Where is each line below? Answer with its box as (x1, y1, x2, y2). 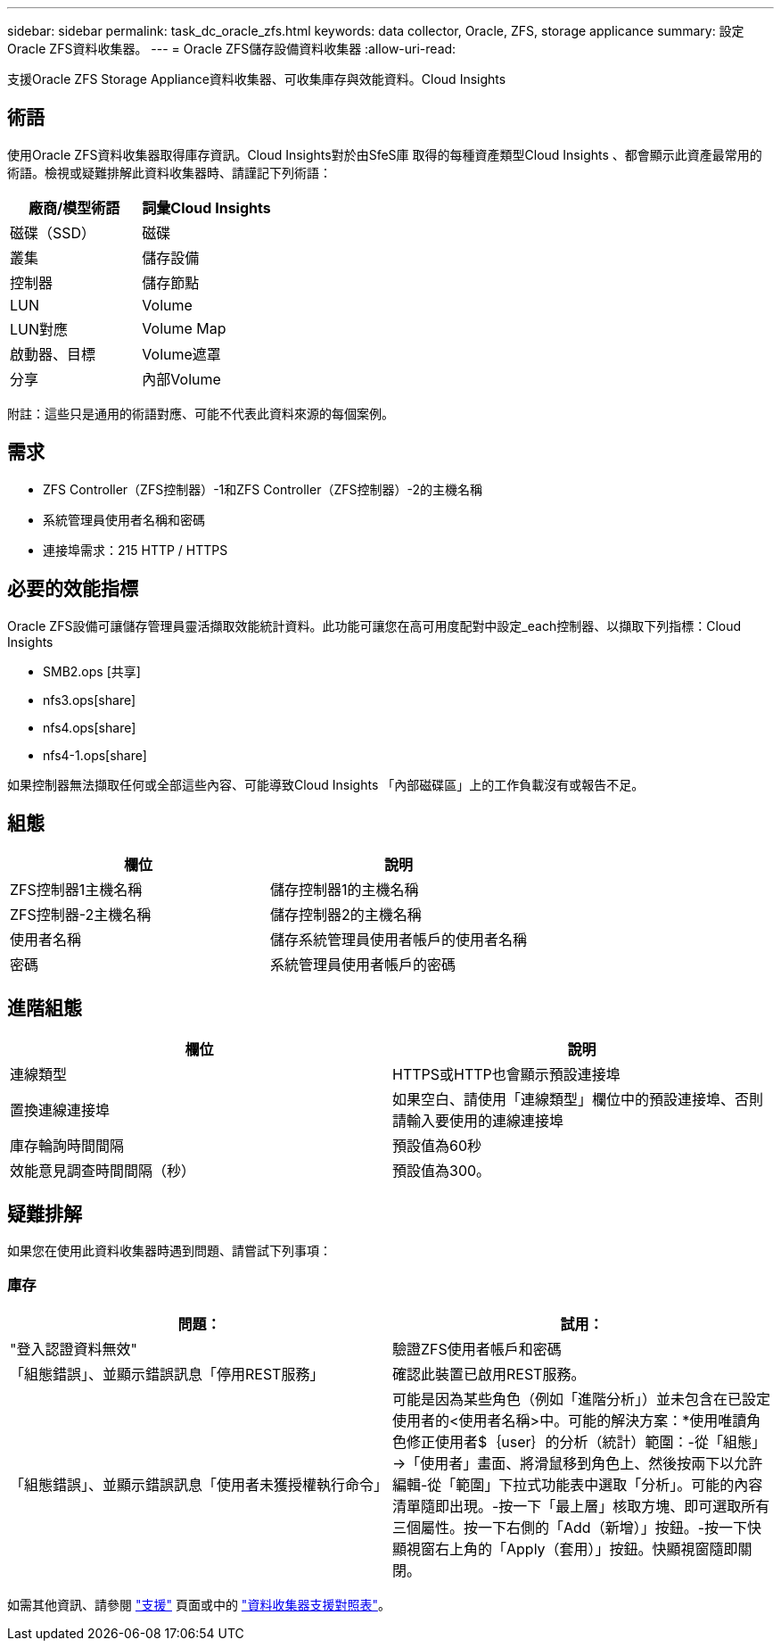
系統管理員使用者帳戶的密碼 (270, 956, 456, 974)
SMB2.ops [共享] (43, 663, 141, 679)
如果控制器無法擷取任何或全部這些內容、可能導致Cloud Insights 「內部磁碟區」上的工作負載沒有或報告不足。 (7, 776, 645, 792)
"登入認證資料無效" (10, 1339, 137, 1358)
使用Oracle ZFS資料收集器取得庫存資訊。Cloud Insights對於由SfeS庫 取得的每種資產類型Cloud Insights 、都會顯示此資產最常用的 (7, 146, 762, 162)
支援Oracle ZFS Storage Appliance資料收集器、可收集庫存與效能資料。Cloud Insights (7, 71, 506, 87)
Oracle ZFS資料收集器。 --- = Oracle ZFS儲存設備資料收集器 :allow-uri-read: (7, 41, 456, 56)
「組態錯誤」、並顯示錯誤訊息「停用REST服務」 (10, 1364, 325, 1383)
